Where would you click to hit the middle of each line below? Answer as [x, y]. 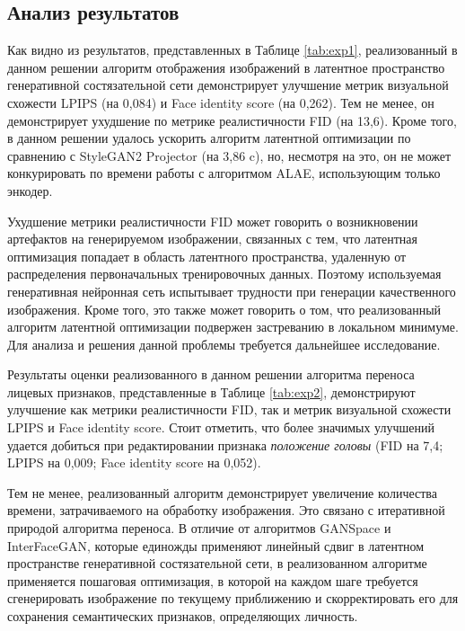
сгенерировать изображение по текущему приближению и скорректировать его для [233, 598]
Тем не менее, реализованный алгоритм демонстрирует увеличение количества [222, 492]
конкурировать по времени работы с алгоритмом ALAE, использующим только [224, 173]
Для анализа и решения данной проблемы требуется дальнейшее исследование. [224, 344]
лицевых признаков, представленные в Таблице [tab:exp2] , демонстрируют [211, 391]
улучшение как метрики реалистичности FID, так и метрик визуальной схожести [229, 409]
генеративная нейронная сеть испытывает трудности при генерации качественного [232, 291]
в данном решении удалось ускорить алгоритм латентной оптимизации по [209, 138]
